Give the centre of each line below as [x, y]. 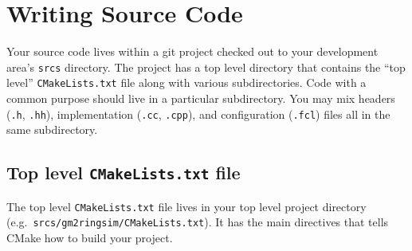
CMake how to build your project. [90, 237]
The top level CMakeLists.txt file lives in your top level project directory [186, 206]
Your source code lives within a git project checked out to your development [192, 51]
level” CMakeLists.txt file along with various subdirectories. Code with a [186, 82]
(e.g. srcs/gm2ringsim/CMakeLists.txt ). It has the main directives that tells [198, 222]
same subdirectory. [52, 129]
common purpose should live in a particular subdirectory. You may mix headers [201, 98]
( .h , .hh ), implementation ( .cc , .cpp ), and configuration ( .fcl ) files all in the [198, 114]
